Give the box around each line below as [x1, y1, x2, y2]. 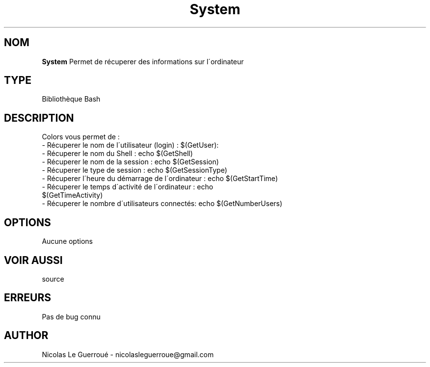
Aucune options [42, 237, 93, 246]
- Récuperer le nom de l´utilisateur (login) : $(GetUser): [42, 141, 219, 150]
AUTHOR [4, 329, 49, 342]
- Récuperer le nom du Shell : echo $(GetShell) [42, 149, 193, 158]
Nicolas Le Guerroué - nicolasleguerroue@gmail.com [42, 350, 214, 359]
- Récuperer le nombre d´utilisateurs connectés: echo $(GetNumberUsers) [42, 199, 283, 208]
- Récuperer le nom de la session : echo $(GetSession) [42, 157, 219, 166]
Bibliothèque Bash [42, 95, 101, 104]
